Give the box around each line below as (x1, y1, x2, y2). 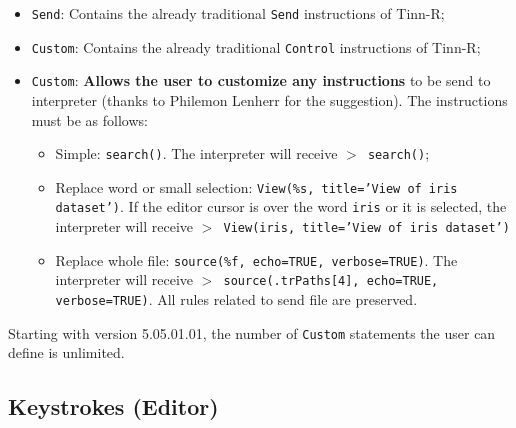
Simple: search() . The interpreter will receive (55, 143, 338, 164)
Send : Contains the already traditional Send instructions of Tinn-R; (31, 3, 445, 23)
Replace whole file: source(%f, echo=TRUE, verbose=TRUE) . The (55, 249, 458, 270)
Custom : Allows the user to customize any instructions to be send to (31, 70, 491, 91)
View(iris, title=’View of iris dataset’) (223, 221, 510, 236)
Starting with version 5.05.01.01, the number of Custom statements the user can (8, 322, 496, 343)
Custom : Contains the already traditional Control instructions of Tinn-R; (31, 36, 481, 57)
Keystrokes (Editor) (8, 391, 219, 422)
